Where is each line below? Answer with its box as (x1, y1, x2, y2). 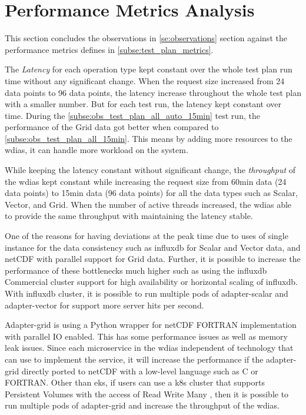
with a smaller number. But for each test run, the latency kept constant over (5, 98, 281, 110)
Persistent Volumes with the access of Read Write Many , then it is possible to (5, 387, 289, 400)
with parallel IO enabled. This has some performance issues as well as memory (5, 330, 288, 342)
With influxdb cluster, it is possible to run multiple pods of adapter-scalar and (5, 287, 288, 299)
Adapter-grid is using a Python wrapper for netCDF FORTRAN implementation (5, 318, 297, 331)
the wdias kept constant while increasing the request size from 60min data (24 (5, 175, 287, 187)
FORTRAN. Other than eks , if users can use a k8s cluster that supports (5, 376, 265, 389)
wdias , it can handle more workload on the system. (5, 144, 188, 156)
